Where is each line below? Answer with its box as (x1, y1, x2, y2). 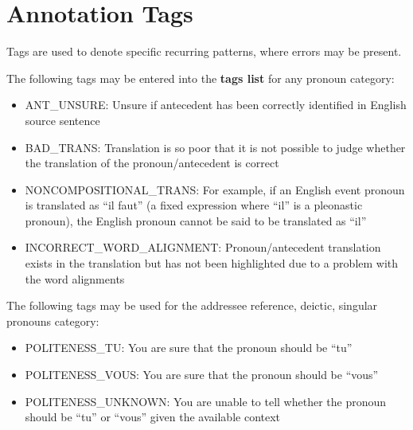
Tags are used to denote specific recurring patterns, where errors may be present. (6, 43, 402, 60)
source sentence (25, 111, 100, 128)
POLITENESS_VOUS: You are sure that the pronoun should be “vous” (25, 366, 379, 383)
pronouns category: (6, 312, 99, 329)
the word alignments (25, 270, 125, 287)
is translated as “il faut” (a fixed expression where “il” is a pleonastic (25, 197, 363, 213)
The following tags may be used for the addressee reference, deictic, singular (6, 297, 378, 314)
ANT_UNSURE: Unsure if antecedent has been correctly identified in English (25, 96, 407, 113)
